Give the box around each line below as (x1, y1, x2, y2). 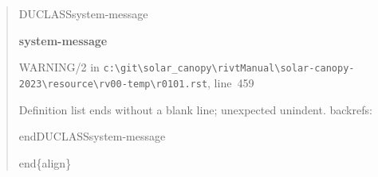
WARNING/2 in (18, 59, 100, 75)
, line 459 (207, 74, 254, 90)
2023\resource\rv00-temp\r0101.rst (18, 78, 208, 90)
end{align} (18, 154, 72, 171)
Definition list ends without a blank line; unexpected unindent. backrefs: (18, 101, 372, 117)
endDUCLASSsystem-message (18, 128, 166, 144)
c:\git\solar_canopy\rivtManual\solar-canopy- (103, 63, 355, 75)
